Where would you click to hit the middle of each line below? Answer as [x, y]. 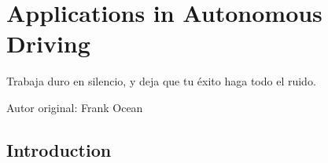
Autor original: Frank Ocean [75, 107]
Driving [48, 43]
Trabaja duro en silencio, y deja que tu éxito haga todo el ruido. [161, 81]
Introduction [59, 149]
